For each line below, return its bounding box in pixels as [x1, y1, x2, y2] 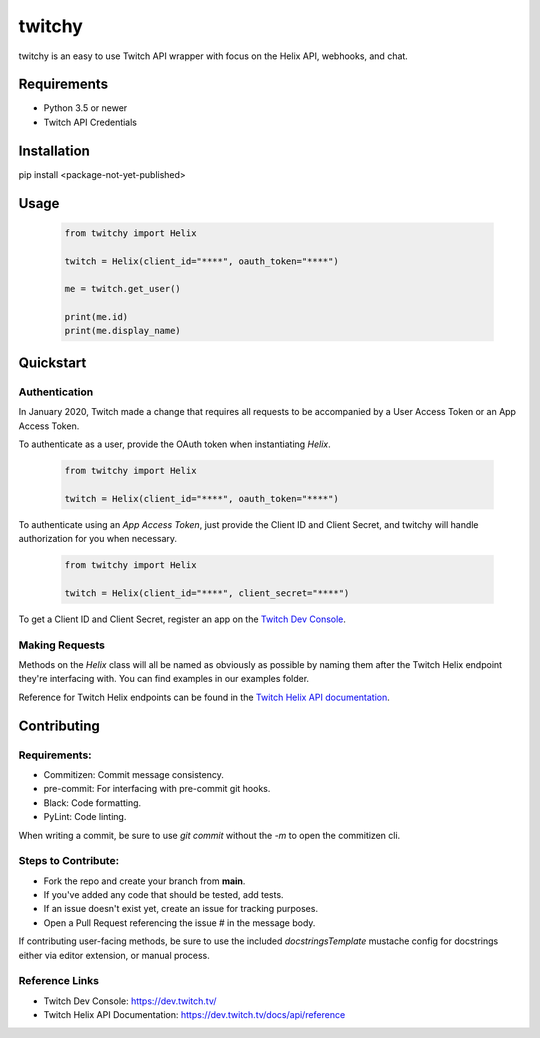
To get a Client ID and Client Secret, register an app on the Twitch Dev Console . [18, 613, 347, 625]
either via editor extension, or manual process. [18, 949, 210, 961]
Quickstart [18, 354, 87, 371]
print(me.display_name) [64, 325, 182, 337]
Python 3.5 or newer [43, 102, 128, 114]
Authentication [18, 385, 94, 399]
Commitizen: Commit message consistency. [43, 768, 224, 780]
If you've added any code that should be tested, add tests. [43, 889, 284, 901]
